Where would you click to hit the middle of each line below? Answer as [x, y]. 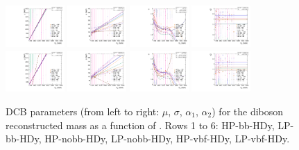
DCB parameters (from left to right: [83, 111]
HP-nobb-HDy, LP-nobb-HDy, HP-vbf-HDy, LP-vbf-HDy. [167, 139]
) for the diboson [248, 111]
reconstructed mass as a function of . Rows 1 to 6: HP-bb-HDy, [140, 125]
